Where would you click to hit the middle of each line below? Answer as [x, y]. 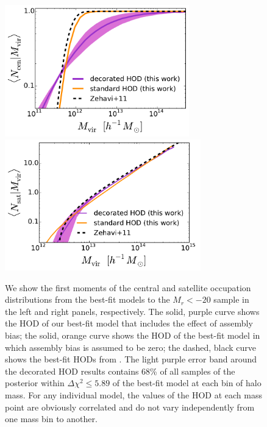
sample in [231, 299]
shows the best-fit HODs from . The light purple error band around [131, 359]
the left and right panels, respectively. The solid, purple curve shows [132, 311]
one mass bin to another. [51, 419]
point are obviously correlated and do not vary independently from [130, 407]
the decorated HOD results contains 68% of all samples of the [120, 371]
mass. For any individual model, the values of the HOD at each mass [133, 394]
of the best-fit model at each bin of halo [187, 383]
